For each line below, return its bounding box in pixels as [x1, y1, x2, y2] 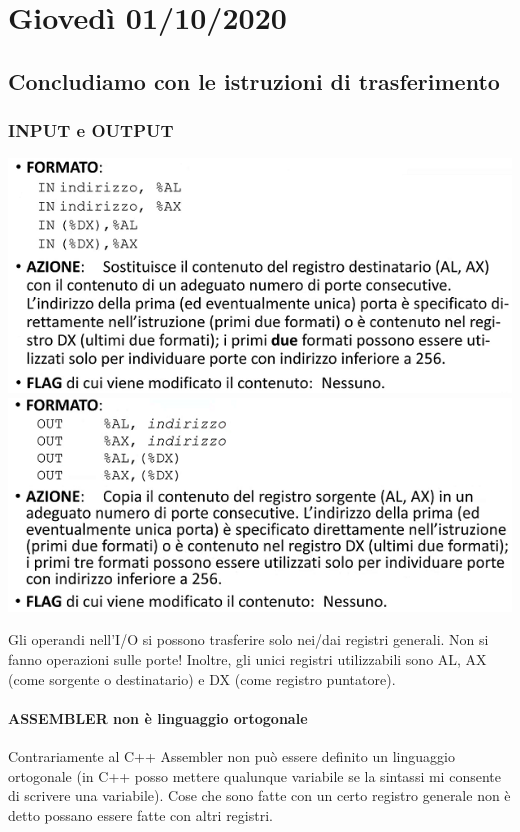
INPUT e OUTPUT [8, 118, 174, 143]
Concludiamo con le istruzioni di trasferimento [8, 65, 500, 96]
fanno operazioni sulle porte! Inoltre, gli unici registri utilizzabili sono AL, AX [8, 648, 487, 669]
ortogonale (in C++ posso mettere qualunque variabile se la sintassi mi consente [8, 765, 501, 786]
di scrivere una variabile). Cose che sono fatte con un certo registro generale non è [8, 785, 511, 806]
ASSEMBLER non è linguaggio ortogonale [8, 707, 308, 728]
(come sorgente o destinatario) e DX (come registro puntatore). [8, 668, 396, 689]
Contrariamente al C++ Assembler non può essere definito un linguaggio [8, 745, 455, 766]
